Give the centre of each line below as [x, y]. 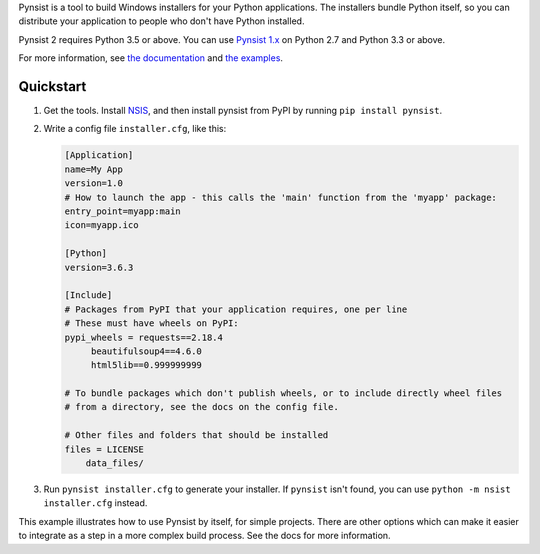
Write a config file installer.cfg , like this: [135, 129]
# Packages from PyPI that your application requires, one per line [236, 309]
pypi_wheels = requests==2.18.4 [144, 337]
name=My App [94, 169]
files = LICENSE [104, 449]
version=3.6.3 [99, 267]
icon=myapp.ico [101, 225]
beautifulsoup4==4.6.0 [146, 351]
